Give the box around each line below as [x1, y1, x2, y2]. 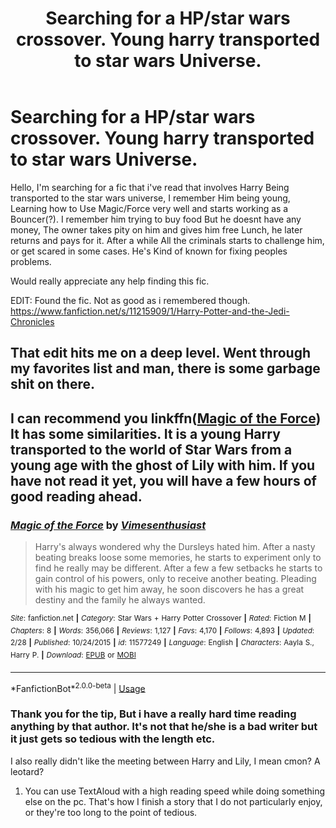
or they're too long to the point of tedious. [24, 806, 198, 818]
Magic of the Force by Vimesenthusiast [10, 518, 207, 532]
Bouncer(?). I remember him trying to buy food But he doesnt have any [10, 213, 302, 225]
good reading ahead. [10, 488, 143, 505]
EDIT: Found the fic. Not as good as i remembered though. [10, 294, 251, 306]
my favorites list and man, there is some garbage [10, 360, 321, 377]
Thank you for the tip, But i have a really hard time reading [10, 707, 297, 721]
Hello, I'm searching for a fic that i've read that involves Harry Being [10, 181, 290, 193]
